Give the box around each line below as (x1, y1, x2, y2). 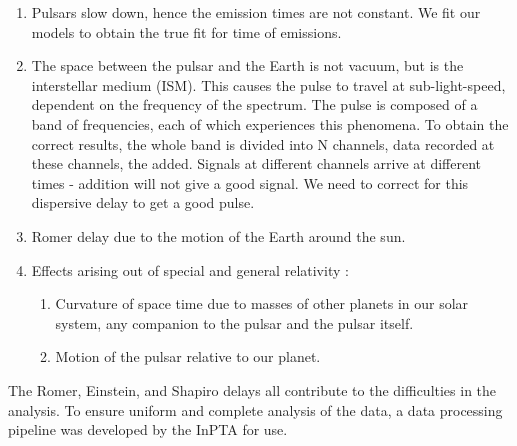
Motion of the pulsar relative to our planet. (55, 346, 321, 367)
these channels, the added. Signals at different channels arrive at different (31, 153, 482, 174)
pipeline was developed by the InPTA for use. (8, 419, 288, 440)
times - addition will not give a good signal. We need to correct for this (31, 172, 469, 193)
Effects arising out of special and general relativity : (31, 259, 349, 280)
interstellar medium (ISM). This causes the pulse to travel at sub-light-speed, (31, 74, 506, 95)
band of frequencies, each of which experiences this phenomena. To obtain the (31, 113, 509, 134)
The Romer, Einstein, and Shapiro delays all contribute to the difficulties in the (8, 379, 497, 400)
